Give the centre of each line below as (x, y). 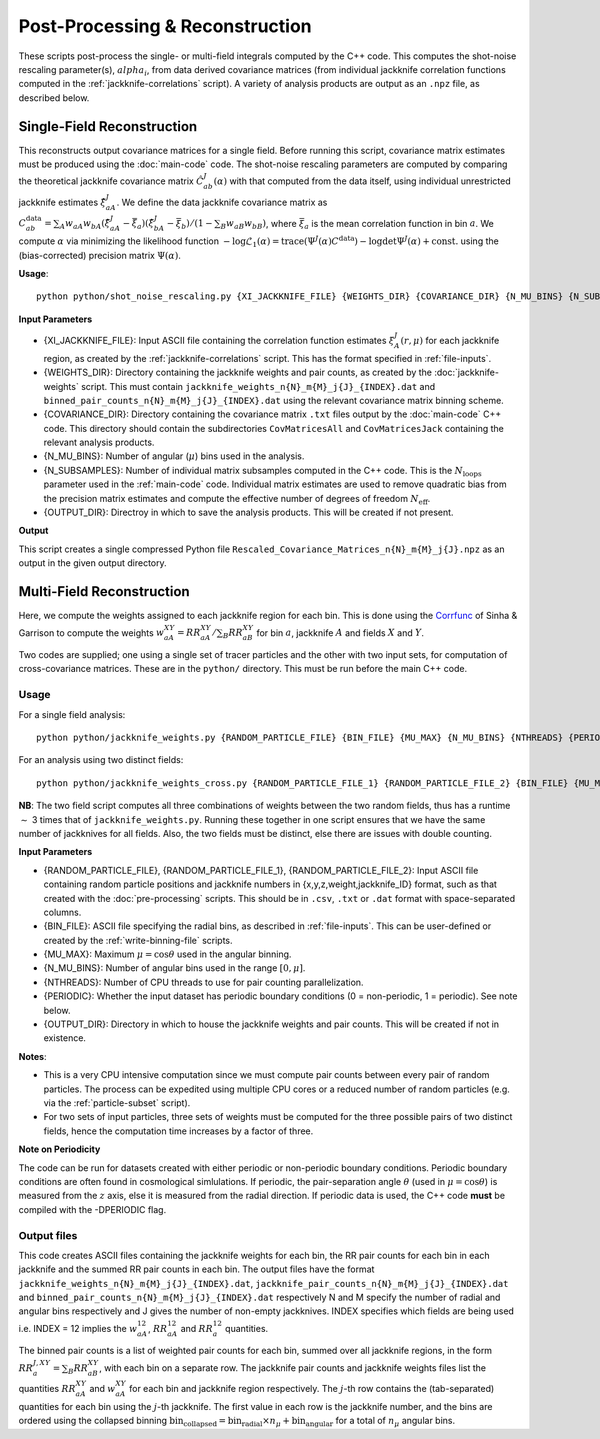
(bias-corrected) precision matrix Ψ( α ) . (100, 255)
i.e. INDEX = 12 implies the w (78, 1328)
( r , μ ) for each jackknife (450, 340)
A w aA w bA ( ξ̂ (85, 225)
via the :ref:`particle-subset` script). (117, 1103)
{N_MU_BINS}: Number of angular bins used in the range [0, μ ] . (174, 968)
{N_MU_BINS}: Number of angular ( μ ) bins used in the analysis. (174, 456)
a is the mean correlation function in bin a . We (399, 224)
